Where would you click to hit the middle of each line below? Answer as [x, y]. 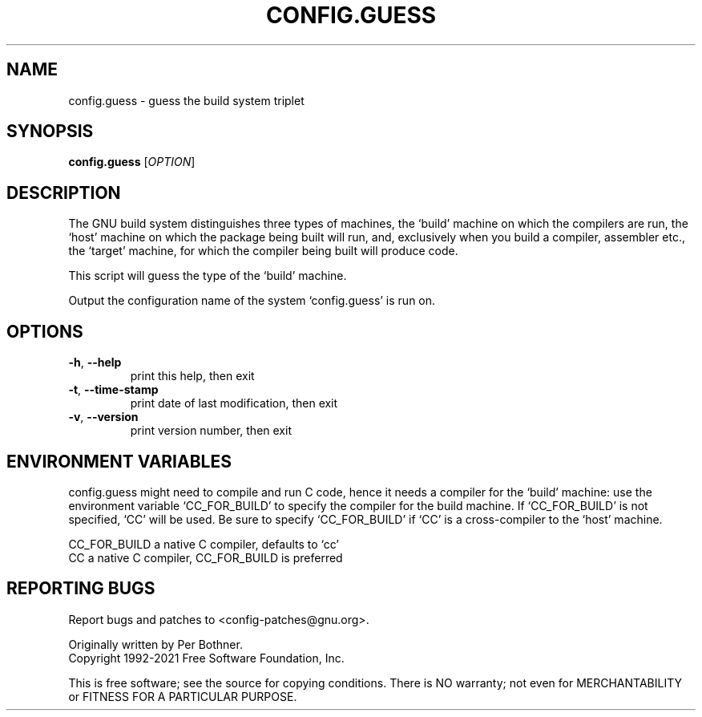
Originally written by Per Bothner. [155, 644]
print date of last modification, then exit [234, 403]
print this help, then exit [192, 376]
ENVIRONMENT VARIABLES [119, 461]
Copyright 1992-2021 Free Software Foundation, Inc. [206, 658]
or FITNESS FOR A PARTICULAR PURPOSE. [183, 696]
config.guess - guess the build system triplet [186, 100]
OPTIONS [45, 331]
